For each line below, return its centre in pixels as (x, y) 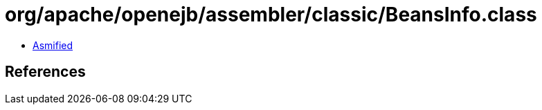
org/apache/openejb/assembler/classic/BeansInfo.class (271, 15)
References (45, 72)
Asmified (53, 45)
